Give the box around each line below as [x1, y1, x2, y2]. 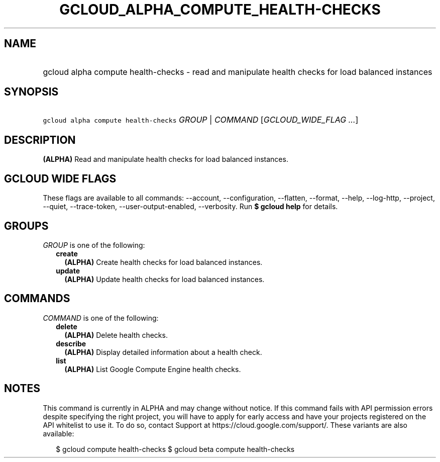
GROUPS [4, 219, 49, 232]
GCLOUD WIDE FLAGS [4, 172, 117, 185]
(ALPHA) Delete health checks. [64, 330, 168, 339]
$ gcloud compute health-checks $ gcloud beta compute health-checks [56, 444, 295, 453]
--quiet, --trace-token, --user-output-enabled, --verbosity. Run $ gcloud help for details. [43, 202, 338, 211]
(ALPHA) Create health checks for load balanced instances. [64, 257, 263, 266]
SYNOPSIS [4, 85, 59, 99]
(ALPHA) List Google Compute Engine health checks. [64, 364, 241, 374]
